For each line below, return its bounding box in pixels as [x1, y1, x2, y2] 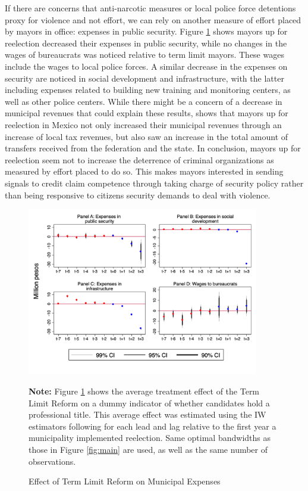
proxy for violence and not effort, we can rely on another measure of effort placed [5, 13, 301, 26]
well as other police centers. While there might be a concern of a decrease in [5, 95, 282, 107]
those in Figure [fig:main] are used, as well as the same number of [29, 443, 268, 455]
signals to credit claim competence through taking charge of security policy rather [5, 176, 304, 189]
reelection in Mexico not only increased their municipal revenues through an [5, 118, 282, 130]
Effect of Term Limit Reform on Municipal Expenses [29, 475, 221, 487]
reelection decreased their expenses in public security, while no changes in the [5, 36, 287, 49]
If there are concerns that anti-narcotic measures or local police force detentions [5, 2, 296, 14]
